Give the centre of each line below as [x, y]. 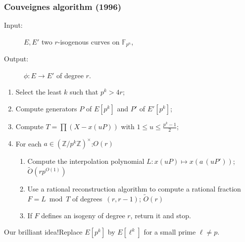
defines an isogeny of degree [83, 215]
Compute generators [46, 109]
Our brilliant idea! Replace [43, 232]
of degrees [87, 198]
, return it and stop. [161, 215]
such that [84, 92]
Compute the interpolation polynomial [86, 161]
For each [28, 143]
